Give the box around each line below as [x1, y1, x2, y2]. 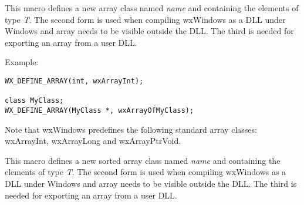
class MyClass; [5, 96, 64, 105]
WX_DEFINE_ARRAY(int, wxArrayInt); [5, 76, 144, 85]
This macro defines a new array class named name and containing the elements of [5, 1, 299, 14]
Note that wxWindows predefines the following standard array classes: [5, 123, 257, 135]
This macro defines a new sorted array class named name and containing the [5, 154, 281, 166]
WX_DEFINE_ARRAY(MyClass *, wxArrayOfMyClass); [5, 106, 194, 115]
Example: [5, 56, 39, 68]
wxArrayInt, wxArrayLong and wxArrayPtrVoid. [5, 135, 181, 147]
